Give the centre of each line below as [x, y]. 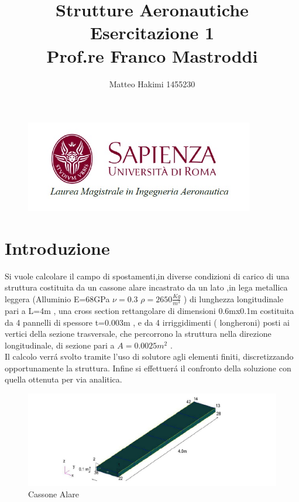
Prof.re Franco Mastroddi [152, 55]
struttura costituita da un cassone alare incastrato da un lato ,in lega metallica [146, 287]
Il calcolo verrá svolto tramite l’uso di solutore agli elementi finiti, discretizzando [149, 356]
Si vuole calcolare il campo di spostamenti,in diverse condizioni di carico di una [147, 276]
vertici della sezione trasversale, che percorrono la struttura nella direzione [138, 334]
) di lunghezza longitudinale [233, 298]
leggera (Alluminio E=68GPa [57, 298]
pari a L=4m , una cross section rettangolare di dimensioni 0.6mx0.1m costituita [149, 310]
